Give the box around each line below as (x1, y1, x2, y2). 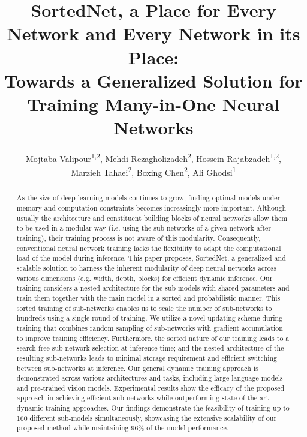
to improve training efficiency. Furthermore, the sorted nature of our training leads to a (16, 333, 290, 343)
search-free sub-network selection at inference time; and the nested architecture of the (16, 343, 284, 353)
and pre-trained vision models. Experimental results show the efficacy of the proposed (16, 382, 285, 393)
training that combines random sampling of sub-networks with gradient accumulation (16, 322, 283, 333)
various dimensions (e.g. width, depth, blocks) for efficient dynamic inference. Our (16, 273, 273, 283)
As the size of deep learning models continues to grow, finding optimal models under (16, 193, 281, 203)
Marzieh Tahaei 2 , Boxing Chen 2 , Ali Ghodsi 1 (71, 164, 236, 178)
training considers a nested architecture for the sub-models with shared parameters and (16, 283, 290, 293)
